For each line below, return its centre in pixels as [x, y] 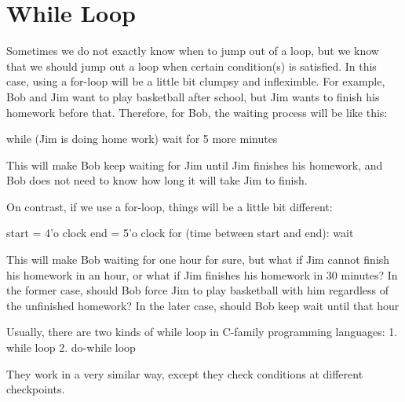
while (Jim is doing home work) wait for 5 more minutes [142, 139]
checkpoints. [36, 389]
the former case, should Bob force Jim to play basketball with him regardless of [198, 290]
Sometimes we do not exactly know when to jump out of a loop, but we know [193, 51]
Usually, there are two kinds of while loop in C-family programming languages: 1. [202, 332]
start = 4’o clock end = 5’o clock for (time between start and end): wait [180, 233]
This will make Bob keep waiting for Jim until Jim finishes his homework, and [195, 164]
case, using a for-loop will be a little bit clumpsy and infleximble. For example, [196, 81]
